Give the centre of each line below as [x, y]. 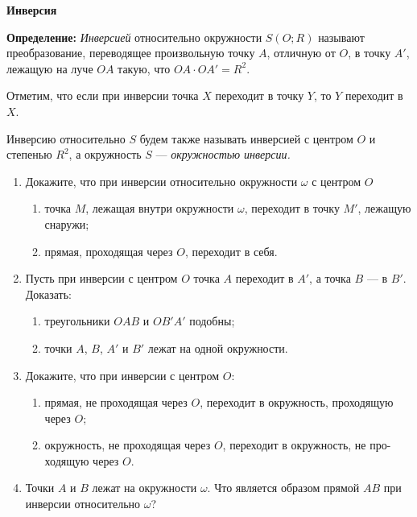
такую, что [144, 68]
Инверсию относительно [66, 138]
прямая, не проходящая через [116, 402]
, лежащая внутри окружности [160, 208]
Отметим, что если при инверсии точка [103, 95]
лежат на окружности [145, 488]
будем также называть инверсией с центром [246, 138]
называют [341, 37]
